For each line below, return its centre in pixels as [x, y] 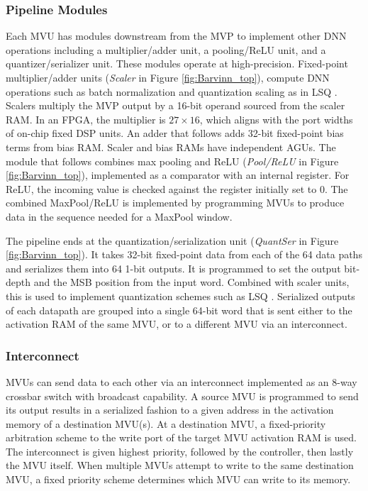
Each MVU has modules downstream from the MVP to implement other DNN [176, 36]
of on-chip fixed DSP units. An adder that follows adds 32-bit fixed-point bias [175, 133]
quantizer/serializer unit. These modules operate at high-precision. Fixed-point [177, 64]
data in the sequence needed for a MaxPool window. [119, 216]
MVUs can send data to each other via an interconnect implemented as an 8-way [182, 381]
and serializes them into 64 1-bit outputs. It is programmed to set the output [173, 268]
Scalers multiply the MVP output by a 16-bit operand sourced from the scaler [175, 105]
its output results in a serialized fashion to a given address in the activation [170, 410]
